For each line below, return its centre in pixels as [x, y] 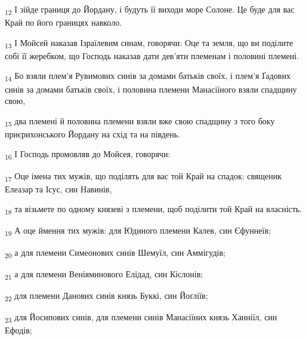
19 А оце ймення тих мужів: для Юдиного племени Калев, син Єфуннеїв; [138, 231]
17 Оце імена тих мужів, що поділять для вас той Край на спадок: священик [143, 176]
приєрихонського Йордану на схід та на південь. [92, 134]
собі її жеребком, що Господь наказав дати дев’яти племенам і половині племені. [152, 55]
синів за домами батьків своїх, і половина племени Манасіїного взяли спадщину [151, 89]
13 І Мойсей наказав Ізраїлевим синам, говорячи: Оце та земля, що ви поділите [149, 43]
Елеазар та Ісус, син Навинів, [58, 189]
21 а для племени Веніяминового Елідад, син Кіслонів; [104, 274]
